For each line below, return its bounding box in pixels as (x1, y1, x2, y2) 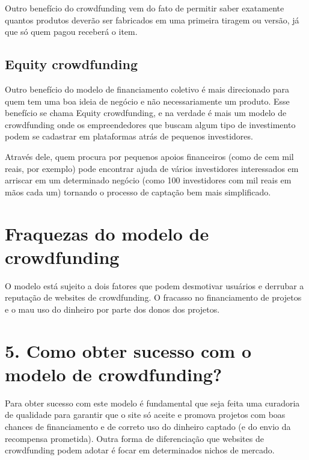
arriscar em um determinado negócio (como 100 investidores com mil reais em (5, 174, 292, 186)
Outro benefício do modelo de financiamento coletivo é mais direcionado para (5, 82, 290, 95)
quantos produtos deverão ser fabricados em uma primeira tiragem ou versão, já (5, 13, 299, 26)
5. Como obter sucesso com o (5, 338, 252, 363)
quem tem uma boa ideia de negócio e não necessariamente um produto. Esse (5, 94, 290, 107)
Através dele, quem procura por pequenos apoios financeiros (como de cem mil (5, 150, 294, 162)
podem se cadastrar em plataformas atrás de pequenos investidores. (5, 130, 253, 143)
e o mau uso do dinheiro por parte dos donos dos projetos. (5, 302, 220, 315)
